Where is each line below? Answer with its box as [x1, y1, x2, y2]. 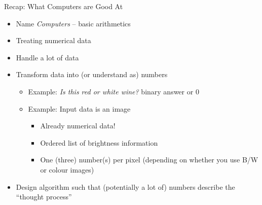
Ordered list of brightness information [40, 137, 158, 148]
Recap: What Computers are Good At [4, 1, 123, 11]
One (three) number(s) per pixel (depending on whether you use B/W [40, 154, 258, 165]
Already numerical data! [40, 120, 116, 131]
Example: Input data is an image [28, 103, 131, 114]
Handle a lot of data [16, 52, 79, 62]
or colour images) [40, 164, 94, 175]
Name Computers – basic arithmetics [16, 18, 131, 28]
